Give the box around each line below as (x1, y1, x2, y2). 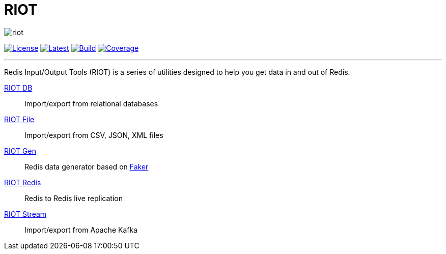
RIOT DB (4, 83, 33, 92)
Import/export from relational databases (24, 99, 158, 108)
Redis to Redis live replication (24, 193, 123, 203)
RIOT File (4, 115, 35, 124)
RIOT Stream (4, 209, 47, 218)
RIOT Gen (4, 146, 36, 155)
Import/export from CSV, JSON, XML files (24, 130, 163, 139)
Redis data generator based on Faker (24, 162, 149, 171)
